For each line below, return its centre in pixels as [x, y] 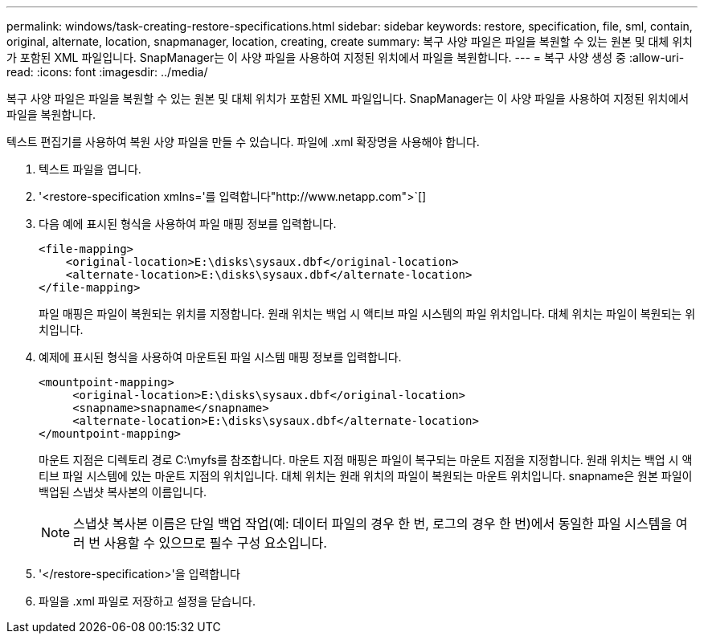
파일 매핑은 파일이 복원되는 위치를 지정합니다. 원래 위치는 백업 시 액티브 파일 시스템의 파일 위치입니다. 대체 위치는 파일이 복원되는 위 [367, 314]
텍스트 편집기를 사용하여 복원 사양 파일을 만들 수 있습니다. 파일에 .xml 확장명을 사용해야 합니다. [243, 142]
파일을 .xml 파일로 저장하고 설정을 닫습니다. [147, 601]
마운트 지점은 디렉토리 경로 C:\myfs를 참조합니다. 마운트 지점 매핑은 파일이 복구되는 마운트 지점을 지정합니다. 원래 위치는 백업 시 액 [366, 460]
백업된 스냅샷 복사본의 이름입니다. [123, 492]
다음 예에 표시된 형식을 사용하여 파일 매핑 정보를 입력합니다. [188, 224]
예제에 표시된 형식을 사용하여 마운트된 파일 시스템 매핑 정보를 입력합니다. [220, 357]
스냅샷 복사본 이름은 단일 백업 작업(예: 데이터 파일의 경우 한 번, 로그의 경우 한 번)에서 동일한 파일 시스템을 [373, 524]
